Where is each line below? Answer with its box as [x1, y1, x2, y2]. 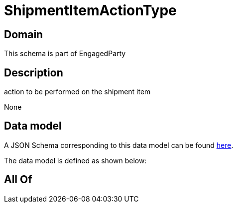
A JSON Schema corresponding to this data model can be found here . [4, 140, 234, 149]
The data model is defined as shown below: [4, 156, 147, 165]
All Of [4, 173, 32, 186]
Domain [4, 28, 43, 41]
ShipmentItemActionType [4, 2, 177, 19]
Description [4, 66, 63, 79]
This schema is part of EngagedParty [4, 49, 126, 58]
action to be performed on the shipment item [4, 87, 151, 96]
